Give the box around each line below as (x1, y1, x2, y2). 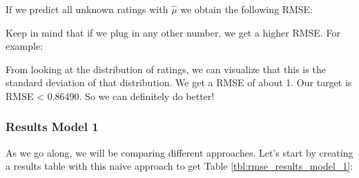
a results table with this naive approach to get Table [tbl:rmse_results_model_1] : (6, 159, 353, 173)
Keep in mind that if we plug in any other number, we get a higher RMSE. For (6, 25, 340, 39)
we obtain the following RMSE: (180, 2, 313, 16)
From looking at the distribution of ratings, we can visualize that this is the (6, 61, 326, 76)
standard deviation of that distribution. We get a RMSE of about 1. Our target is (6, 75, 352, 90)
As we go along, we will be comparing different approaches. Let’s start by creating (6, 145, 353, 159)
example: (6, 39, 43, 53)
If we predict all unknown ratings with (6, 2, 168, 16)
